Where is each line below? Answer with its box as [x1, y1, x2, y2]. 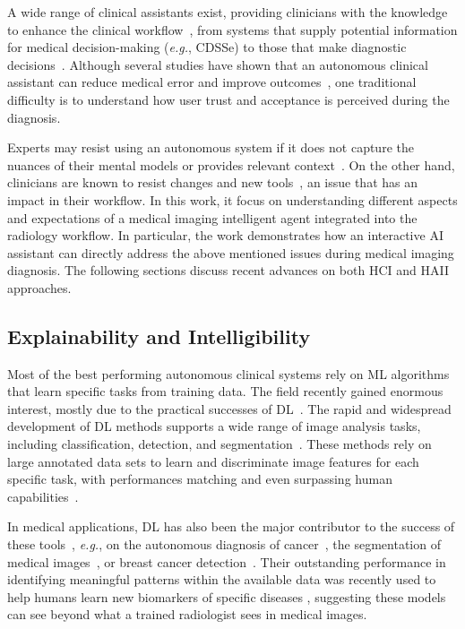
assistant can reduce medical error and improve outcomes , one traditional [7, 73, 417, 91]
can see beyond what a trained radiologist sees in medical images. [7, 605, 367, 624]
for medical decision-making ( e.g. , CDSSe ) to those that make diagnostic [7, 38, 407, 56]
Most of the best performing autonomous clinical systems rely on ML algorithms [7, 364, 450, 383]
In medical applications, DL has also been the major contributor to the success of [7, 517, 455, 536]
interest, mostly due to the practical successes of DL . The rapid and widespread [7, 399, 452, 418]
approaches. [7, 278, 72, 297]
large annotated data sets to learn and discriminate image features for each [7, 452, 419, 470]
